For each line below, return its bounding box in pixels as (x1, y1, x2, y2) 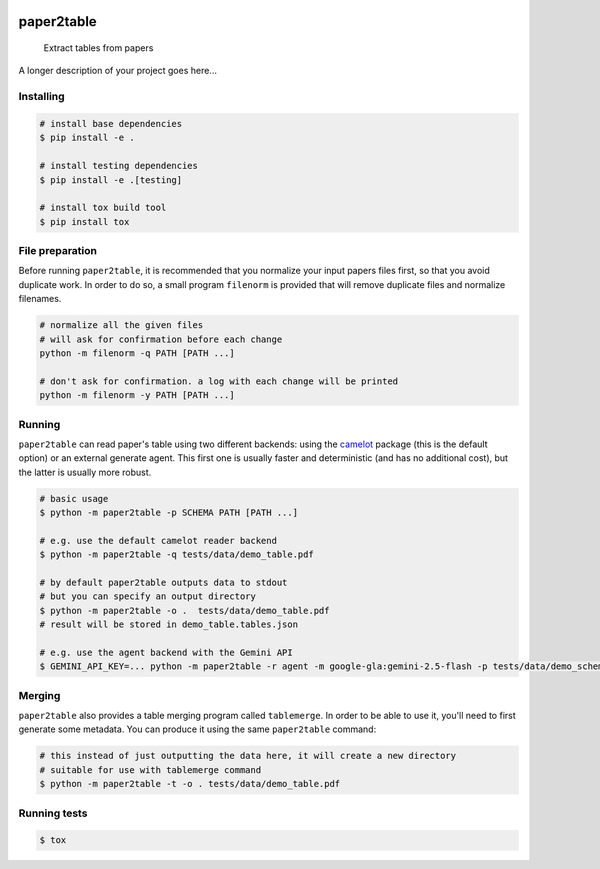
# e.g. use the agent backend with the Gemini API (39, 646, 294, 658)
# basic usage (39, 493, 109, 504)
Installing (18, 90, 65, 104)
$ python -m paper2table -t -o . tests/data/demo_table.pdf (39, 778, 341, 790)
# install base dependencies (39, 118, 183, 129)
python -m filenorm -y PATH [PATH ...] (39, 390, 235, 401)
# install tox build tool (39, 202, 167, 214)
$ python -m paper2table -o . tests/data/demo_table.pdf (39, 605, 330, 616)
